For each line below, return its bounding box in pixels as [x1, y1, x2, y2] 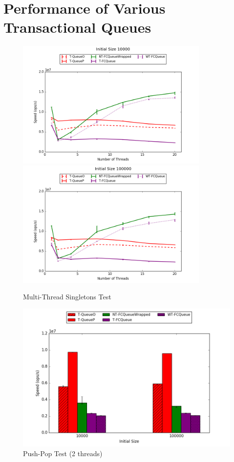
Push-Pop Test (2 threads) [23, 448, 103, 458]
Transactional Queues [3, 17, 151, 37]
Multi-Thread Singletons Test [23, 292, 111, 301]
